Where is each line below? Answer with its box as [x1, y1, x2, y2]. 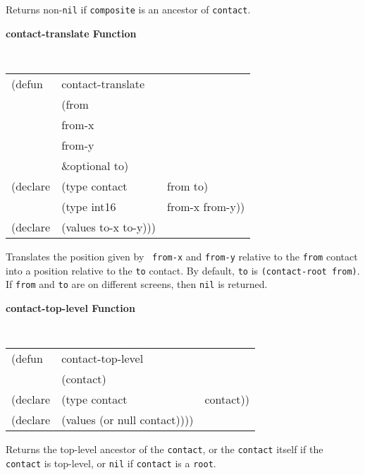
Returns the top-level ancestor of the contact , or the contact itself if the [6, 442, 323, 457]
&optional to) [61, 157, 129, 174]
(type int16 [61, 198, 116, 215]
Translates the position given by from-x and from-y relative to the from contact [6, 248, 358, 263]
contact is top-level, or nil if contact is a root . [6, 455, 216, 470]
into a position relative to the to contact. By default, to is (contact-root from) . [6, 263, 360, 277]
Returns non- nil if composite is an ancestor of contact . [6, 2, 251, 16]
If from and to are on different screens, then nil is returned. [6, 277, 268, 291]
